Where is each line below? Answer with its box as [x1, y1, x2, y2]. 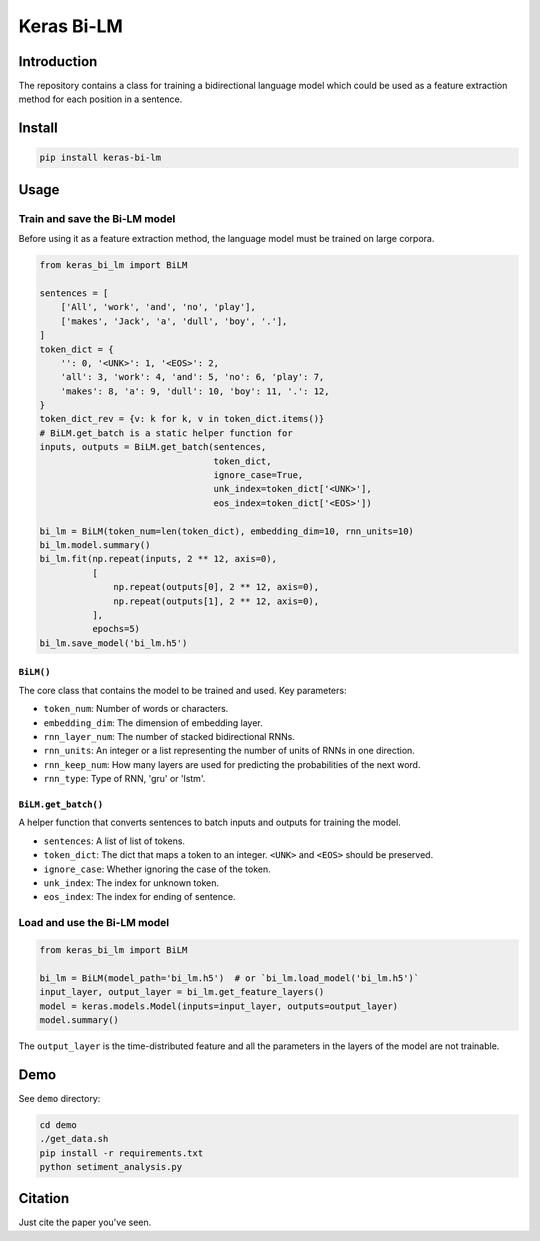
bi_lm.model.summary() [39, 540, 151, 550]
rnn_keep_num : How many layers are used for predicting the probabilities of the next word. [43, 758, 421, 770]
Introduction [18, 53, 98, 70]
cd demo [39, 1119, 77, 1130]
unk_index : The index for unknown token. [43, 877, 220, 889]
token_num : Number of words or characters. [43, 703, 229, 715]
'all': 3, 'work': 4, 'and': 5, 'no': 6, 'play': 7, [60, 371, 325, 383]
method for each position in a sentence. [18, 93, 183, 105]
